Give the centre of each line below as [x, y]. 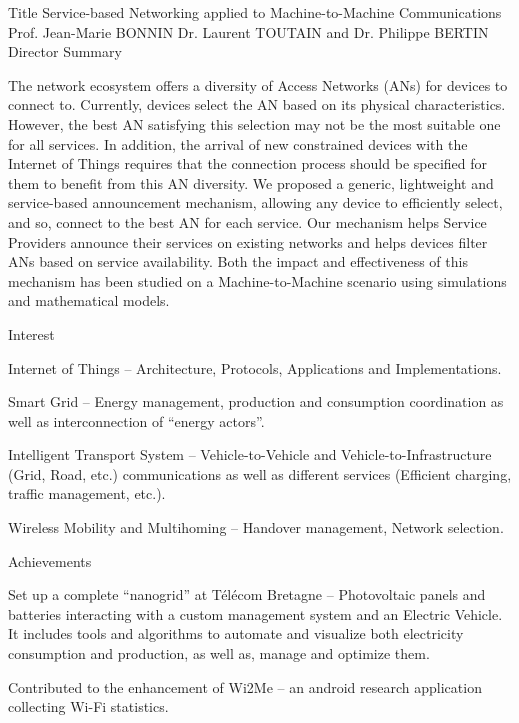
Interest [31, 333]
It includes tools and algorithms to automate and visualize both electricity [236, 633]
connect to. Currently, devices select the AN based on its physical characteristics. [257, 104]
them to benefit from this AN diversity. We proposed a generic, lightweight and [251, 182]
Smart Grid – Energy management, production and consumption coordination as [256, 401]
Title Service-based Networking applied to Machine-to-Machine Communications [255, 12]
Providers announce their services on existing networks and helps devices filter [248, 241]
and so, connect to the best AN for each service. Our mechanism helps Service [247, 221]
